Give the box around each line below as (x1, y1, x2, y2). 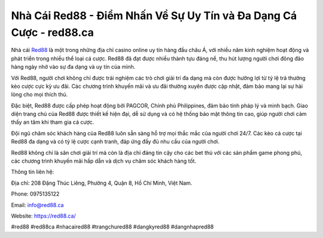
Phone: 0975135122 (11, 190, 60, 197)
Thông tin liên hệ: (11, 168, 54, 176)
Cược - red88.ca (11, 26, 94, 39)
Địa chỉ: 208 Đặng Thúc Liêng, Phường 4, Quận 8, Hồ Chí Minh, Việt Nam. (11, 179, 193, 187)
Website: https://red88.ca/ (11, 212, 76, 219)
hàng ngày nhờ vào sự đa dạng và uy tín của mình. (11, 63, 136, 71)
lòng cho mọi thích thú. (11, 91, 68, 98)
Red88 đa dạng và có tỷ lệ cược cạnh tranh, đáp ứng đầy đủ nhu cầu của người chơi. (11, 138, 220, 145)
